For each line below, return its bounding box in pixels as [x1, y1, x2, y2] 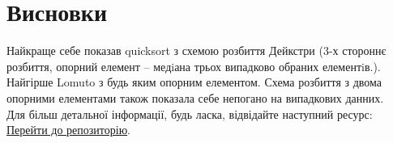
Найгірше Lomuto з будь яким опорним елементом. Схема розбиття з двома [6, 74, 382, 90]
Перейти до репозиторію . [6, 121, 131, 138]
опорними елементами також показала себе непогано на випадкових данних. [6, 89, 384, 106]
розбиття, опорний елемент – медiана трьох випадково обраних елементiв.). [6, 57, 381, 74]
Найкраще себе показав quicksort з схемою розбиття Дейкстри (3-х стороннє [6, 42, 387, 59]
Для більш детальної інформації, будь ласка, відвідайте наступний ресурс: [6, 105, 373, 122]
